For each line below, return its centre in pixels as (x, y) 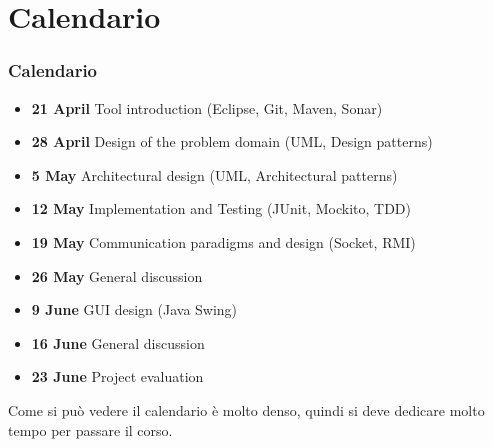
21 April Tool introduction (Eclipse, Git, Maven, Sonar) (207, 107)
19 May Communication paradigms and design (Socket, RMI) (223, 241)
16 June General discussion (118, 342)
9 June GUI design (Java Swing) (134, 309)
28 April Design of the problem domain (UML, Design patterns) (232, 141)
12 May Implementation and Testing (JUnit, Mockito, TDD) (221, 208)
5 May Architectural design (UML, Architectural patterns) (214, 174)
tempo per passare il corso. (90, 429)
